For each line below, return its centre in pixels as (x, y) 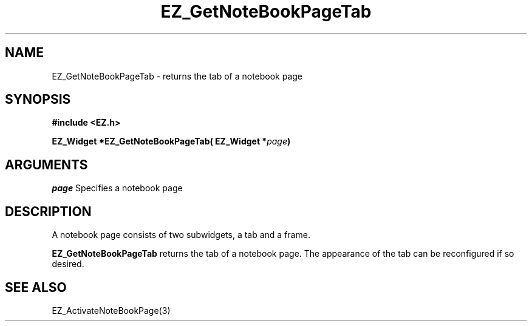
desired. (68, 264)
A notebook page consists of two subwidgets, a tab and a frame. (181, 235)
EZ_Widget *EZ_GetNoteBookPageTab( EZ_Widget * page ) (171, 141)
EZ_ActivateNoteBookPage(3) (111, 310)
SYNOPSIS (38, 100)
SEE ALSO (36, 287)
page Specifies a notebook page (117, 188)
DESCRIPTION (48, 211)
